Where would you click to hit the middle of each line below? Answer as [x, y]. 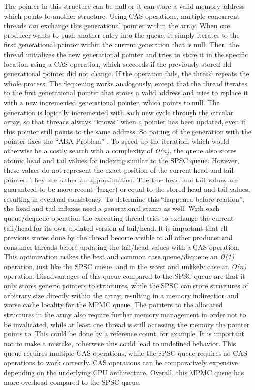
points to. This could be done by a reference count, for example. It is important [124, 334]
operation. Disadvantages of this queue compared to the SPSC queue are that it [125, 276]
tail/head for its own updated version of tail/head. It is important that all [116, 227]
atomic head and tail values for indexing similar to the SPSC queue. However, [122, 160]
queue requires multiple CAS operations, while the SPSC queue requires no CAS [126, 353]
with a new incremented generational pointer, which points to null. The [112, 102]
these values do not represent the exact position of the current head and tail [119, 170]
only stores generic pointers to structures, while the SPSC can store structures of [126, 285]
